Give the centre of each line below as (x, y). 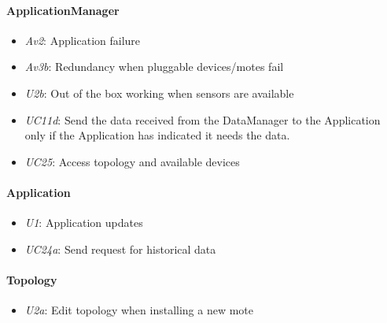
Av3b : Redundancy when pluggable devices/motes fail (154, 67)
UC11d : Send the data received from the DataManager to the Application (203, 119)
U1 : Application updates (84, 223)
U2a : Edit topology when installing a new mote (139, 310)
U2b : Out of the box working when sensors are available (159, 93)
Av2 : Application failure (83, 40)
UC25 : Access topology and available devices (132, 161)
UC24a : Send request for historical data (120, 249)
